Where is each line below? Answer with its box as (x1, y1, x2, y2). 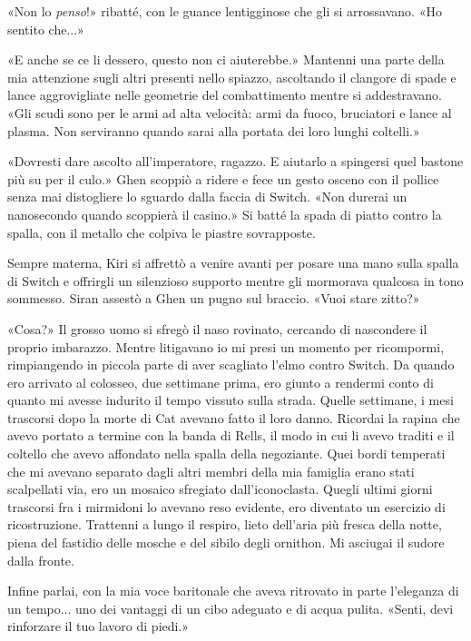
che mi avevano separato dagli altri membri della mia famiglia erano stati (7, 461, 415, 480)
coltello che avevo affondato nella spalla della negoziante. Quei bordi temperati (7, 444, 446, 463)
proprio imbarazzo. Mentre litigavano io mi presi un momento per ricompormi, (7, 337, 445, 356)
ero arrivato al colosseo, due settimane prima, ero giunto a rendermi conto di (7, 372, 434, 391)
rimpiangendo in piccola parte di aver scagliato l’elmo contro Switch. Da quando (7, 355, 455, 374)
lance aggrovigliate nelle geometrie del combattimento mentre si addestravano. (7, 85, 442, 104)
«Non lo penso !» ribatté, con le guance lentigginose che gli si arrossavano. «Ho (7, 2, 442, 20)
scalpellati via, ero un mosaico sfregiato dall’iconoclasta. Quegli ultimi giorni (7, 479, 433, 498)
